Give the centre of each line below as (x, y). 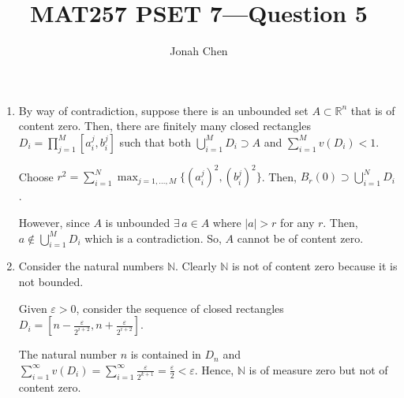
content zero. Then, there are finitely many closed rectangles (165, 126)
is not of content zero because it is (315, 266)
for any (297, 222)
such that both (155, 141)
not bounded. (51, 281)
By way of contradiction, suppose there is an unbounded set (163, 110)
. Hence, (214, 369)
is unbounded (138, 222)
